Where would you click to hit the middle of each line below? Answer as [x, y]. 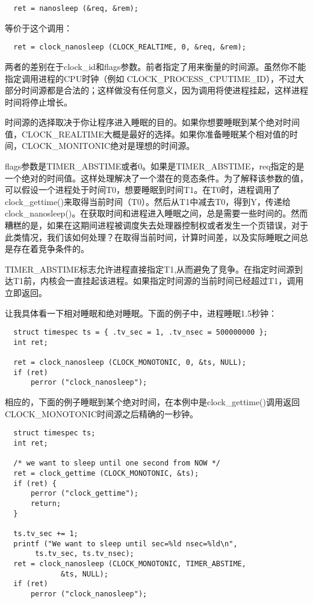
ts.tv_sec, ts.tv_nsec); [85, 554]
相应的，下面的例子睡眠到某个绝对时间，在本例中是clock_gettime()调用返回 [152, 402]
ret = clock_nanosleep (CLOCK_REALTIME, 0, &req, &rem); [130, 47]
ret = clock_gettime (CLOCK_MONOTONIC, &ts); [106, 473]
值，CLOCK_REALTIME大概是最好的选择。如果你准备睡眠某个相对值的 [147, 134]
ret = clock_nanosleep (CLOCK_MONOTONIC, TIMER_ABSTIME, [130, 564]
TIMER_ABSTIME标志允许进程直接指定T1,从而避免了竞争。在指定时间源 [150, 269]
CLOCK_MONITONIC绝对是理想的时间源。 [108, 146]
